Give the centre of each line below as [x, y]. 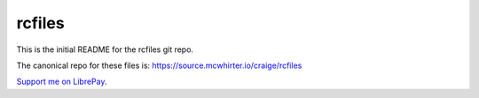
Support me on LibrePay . [62, 82]
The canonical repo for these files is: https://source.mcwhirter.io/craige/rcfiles [159, 65]
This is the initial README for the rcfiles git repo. [105, 49]
